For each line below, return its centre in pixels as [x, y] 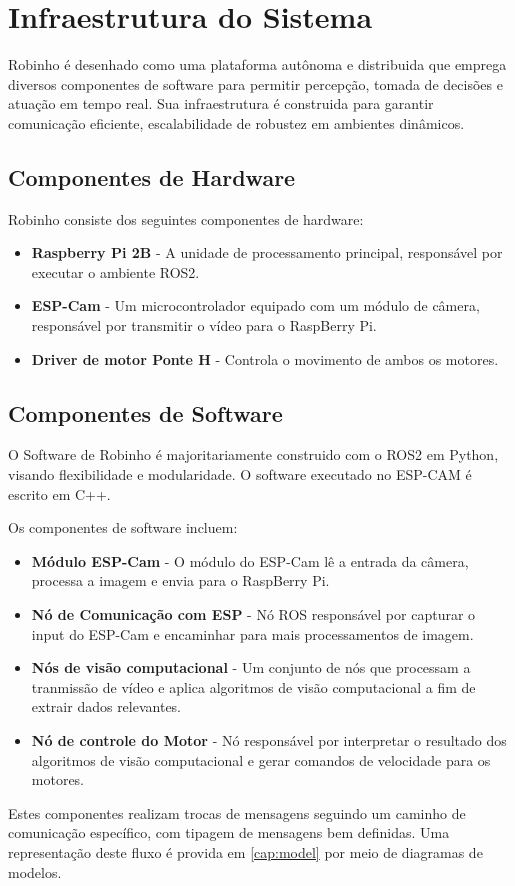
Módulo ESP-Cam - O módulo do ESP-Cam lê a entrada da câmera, [250, 560]
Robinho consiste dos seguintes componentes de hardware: [186, 218]
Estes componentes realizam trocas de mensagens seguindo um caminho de [237, 812]
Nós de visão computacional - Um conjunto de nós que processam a [251, 667]
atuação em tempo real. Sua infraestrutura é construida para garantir [221, 103]
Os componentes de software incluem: [123, 527]
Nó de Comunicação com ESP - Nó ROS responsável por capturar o [253, 614]
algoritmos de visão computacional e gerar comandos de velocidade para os [261, 759]
